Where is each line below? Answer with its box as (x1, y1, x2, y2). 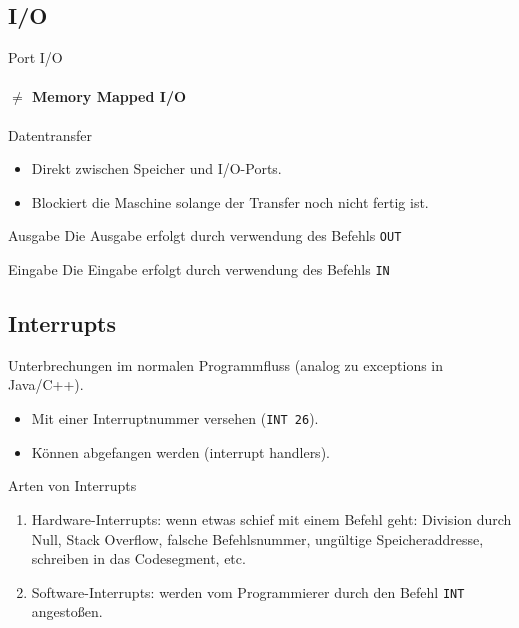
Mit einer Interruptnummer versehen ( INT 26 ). (31, 408, 319, 429)
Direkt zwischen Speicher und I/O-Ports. (31, 158, 282, 179)
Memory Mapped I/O (32, 86, 187, 107)
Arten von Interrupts (8, 475, 137, 496)
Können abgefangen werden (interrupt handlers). (31, 441, 330, 462)
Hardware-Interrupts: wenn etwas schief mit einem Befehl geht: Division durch (31, 508, 512, 529)
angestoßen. (31, 601, 103, 622)
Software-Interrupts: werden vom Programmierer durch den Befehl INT (31, 581, 465, 602)
